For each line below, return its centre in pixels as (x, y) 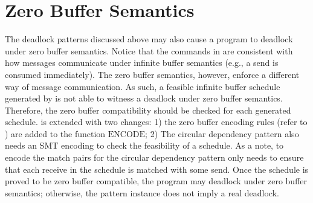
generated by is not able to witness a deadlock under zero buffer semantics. (144, 98)
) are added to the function (55, 133)
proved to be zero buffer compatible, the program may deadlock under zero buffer (156, 181)
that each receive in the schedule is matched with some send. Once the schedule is (157, 169)
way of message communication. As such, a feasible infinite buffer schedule (143, 86)
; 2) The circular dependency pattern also (222, 133)
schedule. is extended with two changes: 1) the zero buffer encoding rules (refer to (156, 122)
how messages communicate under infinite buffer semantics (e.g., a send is (142, 63)
